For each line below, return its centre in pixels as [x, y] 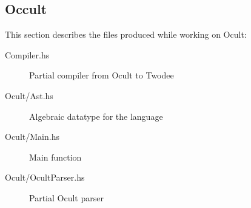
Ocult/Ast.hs [29, 95]
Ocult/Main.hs [32, 137]
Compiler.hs [27, 54]
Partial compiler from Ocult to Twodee [102, 75]
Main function [55, 157]
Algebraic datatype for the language [96, 116]
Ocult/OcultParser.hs [45, 177]
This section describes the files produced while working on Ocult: [126, 34]
